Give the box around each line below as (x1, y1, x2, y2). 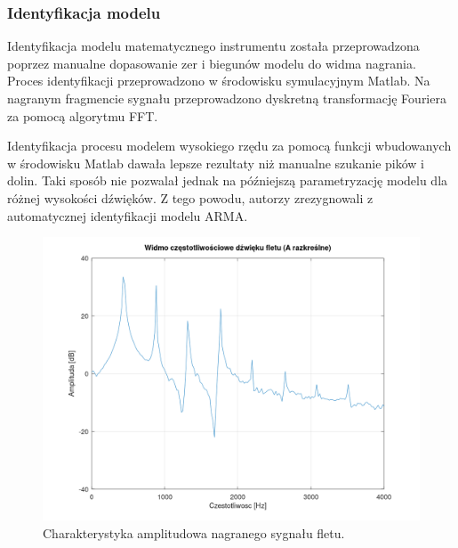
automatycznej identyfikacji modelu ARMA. (7, 206, 248, 225)
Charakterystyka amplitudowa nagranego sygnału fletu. (43, 523, 345, 542)
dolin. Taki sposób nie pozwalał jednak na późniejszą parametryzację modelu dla (7, 171, 448, 190)
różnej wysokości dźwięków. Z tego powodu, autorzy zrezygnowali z (7, 188, 374, 207)
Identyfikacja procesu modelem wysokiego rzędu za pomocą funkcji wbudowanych (7, 136, 452, 155)
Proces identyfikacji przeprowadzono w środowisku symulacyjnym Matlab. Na (7, 71, 430, 90)
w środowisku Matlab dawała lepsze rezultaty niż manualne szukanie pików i (7, 153, 425, 172)
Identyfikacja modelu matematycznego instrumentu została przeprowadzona (7, 37, 420, 55)
